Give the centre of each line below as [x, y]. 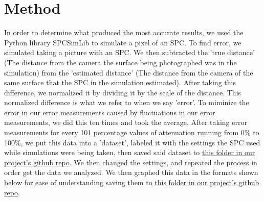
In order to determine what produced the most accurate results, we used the [124, 32]
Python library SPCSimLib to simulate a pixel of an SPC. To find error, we [123, 42]
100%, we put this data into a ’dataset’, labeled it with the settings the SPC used [132, 142]
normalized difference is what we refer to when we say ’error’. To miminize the [127, 102]
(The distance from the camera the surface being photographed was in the [120, 62]
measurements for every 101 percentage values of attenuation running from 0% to [132, 132]
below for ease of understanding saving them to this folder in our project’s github [132, 182]
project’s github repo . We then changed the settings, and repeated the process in [131, 162]
